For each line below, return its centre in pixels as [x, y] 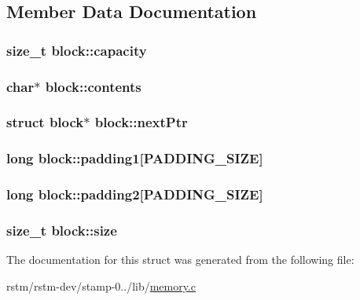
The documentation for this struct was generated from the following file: [180, 260]
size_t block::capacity [77, 50]
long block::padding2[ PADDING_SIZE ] [135, 194]
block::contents [93, 86]
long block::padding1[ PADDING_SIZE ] [135, 158]
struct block [45, 122]
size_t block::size [62, 230]
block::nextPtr [141, 122]
